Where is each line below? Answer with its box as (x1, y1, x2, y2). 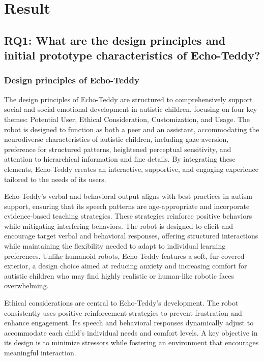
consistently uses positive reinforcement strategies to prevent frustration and (4, 307, 242, 318)
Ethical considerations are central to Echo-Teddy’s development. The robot (4, 297, 239, 308)
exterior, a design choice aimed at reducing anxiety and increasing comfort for (4, 260, 247, 271)
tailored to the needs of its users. (4, 173, 106, 184)
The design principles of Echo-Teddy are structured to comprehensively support (4, 94, 253, 104)
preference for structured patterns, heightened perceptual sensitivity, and (4, 143, 231, 154)
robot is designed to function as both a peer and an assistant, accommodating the (4, 124, 259, 134)
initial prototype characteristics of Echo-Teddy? (4, 47, 260, 63)
